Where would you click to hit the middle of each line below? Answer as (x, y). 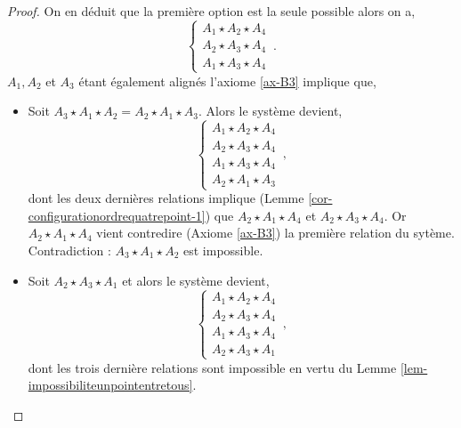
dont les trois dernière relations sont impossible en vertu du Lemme (212, 367)
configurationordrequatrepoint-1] (117, 215)
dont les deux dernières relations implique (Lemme (166, 198)
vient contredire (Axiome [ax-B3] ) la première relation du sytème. (275, 233)
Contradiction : (69, 250)
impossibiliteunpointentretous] (110, 385)
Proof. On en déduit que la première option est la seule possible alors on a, (211, 11)
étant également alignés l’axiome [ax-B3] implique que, (227, 81)
